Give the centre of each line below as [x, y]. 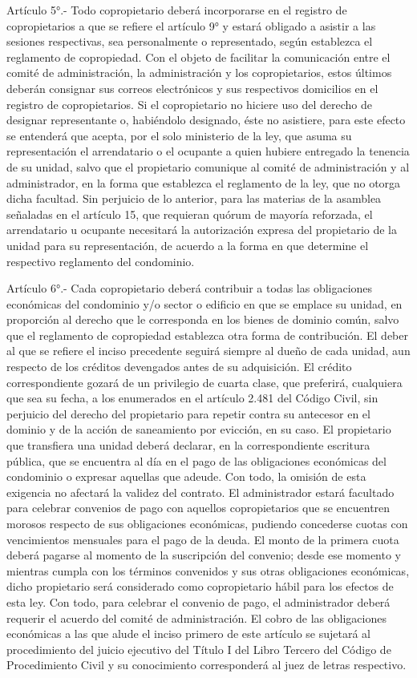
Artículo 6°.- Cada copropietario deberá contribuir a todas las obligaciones [190, 288]
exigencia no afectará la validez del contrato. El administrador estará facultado [200, 492]
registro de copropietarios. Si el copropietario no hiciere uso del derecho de [189, 104]
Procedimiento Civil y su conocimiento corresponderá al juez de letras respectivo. [206, 665]
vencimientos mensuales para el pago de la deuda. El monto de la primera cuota [203, 539]
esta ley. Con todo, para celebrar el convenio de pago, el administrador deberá [198, 601]
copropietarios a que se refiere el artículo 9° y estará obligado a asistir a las [191, 25]
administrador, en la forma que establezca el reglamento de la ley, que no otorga [204, 182]
